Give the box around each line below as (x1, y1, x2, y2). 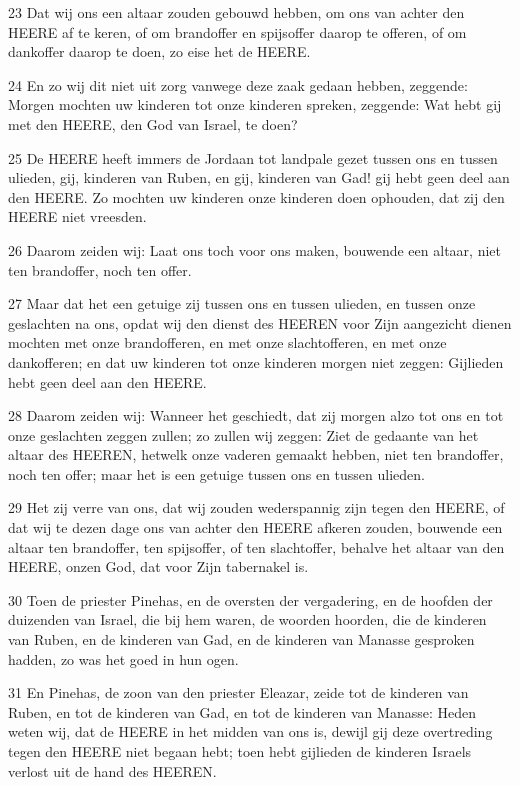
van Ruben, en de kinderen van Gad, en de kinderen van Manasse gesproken (8, 629, 475, 650)
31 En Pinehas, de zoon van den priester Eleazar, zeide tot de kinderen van (8, 682, 469, 703)
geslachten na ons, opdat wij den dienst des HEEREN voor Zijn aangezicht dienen (8, 312, 512, 333)
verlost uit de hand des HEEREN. (8, 760, 217, 781)
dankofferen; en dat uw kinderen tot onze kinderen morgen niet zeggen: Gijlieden (8, 351, 504, 372)
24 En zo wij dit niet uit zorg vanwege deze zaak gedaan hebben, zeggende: (8, 74, 468, 95)
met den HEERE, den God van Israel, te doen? (8, 113, 298, 134)
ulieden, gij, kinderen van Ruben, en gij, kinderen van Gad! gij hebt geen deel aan (8, 167, 510, 188)
